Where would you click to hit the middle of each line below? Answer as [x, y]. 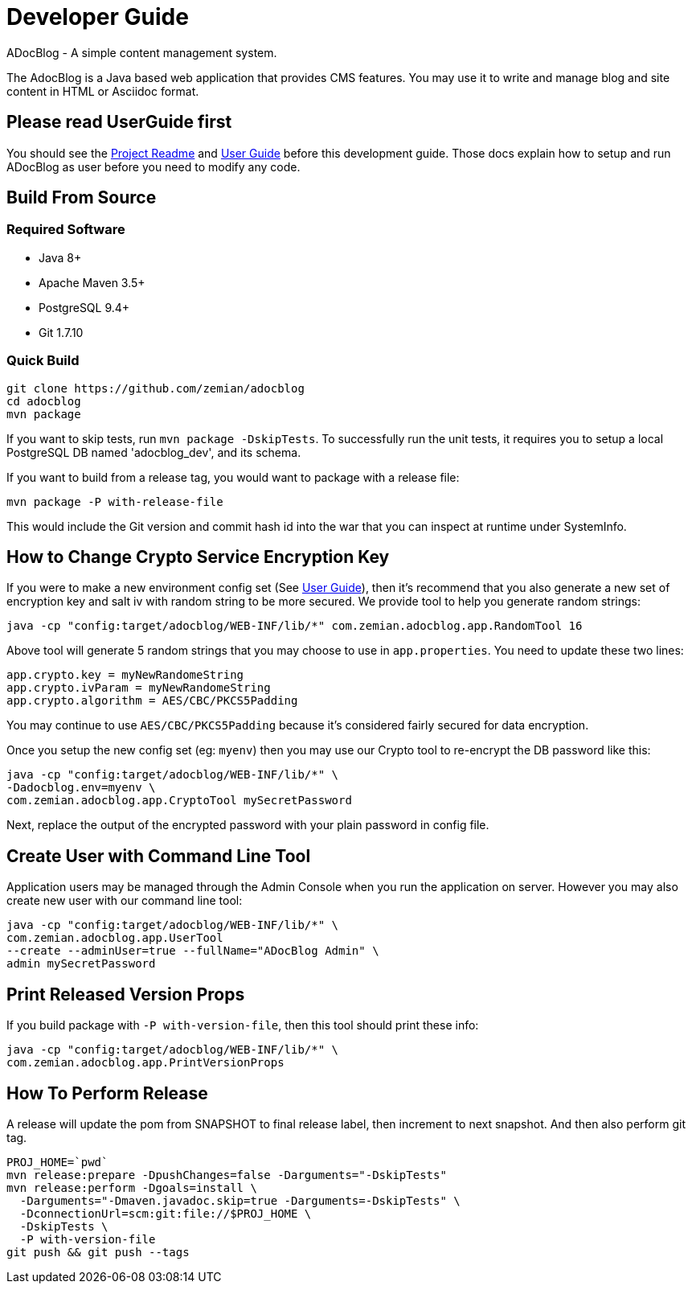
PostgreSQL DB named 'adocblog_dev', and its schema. [154, 452]
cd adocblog [44, 401]
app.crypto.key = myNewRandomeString [125, 675]
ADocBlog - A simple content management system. [142, 52]
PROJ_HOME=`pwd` [57, 1162]
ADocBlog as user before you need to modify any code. [154, 166]
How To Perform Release [107, 1093]
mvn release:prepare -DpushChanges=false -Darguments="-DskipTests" [227, 1175]
